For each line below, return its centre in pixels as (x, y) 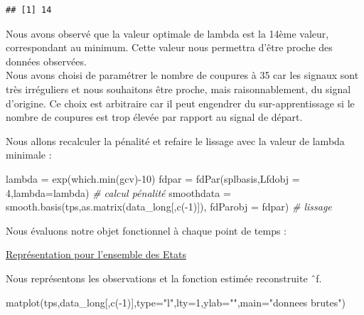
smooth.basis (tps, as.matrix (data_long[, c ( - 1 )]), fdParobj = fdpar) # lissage (169, 207)
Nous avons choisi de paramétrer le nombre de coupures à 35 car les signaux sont (182, 75)
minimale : (29, 155)
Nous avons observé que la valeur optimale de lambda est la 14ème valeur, (167, 33)
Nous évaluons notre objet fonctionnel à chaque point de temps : (146, 230)
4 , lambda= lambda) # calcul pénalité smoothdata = (118, 192)
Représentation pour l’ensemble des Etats (96, 254)
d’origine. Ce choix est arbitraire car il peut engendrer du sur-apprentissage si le (180, 103)
